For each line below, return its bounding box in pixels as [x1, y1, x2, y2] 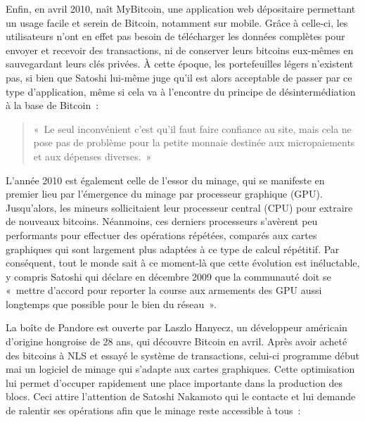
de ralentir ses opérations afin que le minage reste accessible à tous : [6, 403, 301, 418]
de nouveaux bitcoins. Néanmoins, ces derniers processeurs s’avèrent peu [6, 214, 318, 229]
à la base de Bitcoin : [6, 98, 99, 113]
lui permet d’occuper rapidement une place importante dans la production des [6, 375, 343, 390]
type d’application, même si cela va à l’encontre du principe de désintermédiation [6, 84, 356, 98]
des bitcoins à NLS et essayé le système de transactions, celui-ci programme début [6, 347, 359, 362]
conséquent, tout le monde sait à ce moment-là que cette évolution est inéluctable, [6, 255, 360, 270]
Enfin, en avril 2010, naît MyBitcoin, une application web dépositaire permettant [6, 1, 356, 15]
